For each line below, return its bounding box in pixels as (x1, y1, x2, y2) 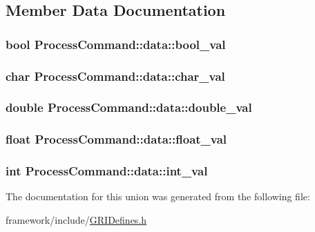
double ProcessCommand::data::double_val (6, 99, 252, 116)
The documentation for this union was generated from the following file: (6, 189, 310, 204)
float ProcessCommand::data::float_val (6, 130, 227, 148)
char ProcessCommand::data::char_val (6, 67, 225, 84)
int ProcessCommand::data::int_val (6, 162, 208, 180)
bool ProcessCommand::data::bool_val (6, 35, 226, 52)
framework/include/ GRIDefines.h (6, 212, 147, 226)
